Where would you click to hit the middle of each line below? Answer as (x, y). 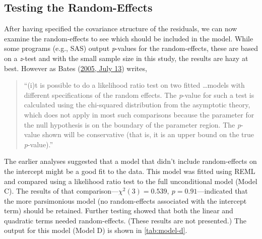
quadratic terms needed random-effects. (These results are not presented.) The (125, 220)
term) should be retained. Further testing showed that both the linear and (119, 211)
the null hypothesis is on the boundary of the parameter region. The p (133, 124)
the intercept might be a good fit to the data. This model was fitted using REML (130, 171)
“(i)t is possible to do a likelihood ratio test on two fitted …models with (134, 85)
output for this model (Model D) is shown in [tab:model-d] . (96, 230)
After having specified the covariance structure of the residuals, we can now (121, 28)
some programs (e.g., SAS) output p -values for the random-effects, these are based (131, 48)
